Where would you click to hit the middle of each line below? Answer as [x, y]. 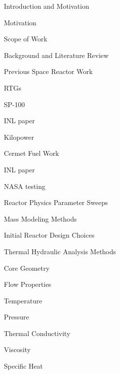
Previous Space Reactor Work [48, 71]
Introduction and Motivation [47, 6]
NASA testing [25, 186]
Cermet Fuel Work [32, 153]
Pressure [17, 317]
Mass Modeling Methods [40, 218]
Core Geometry [27, 268]
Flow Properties [28, 284]
